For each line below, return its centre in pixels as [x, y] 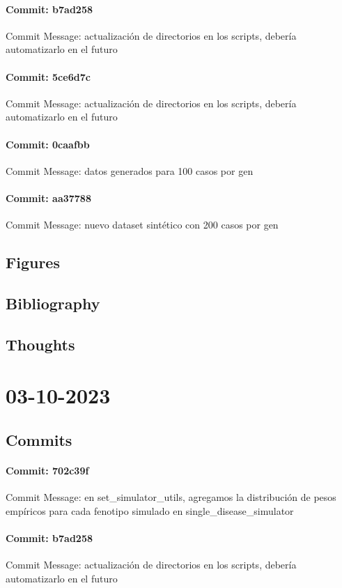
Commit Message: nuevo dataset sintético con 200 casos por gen [142, 225]
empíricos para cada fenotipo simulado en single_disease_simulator [150, 510]
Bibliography [53, 303]
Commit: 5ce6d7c [48, 76]
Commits [39, 439]
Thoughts [40, 344]
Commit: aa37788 [48, 198]
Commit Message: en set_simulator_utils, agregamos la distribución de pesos [171, 497]
